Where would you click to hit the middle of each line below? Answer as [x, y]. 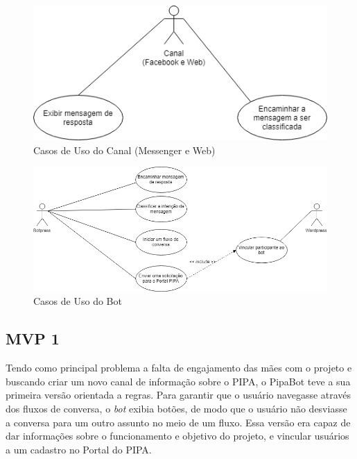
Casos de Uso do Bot [78, 301]
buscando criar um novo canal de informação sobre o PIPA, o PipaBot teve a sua [178, 381]
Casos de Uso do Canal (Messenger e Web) [124, 150]
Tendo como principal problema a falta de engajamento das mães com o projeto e [179, 368]
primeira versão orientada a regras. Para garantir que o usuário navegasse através [178, 395]
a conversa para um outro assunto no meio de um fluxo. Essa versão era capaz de [178, 422]
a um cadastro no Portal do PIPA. [79, 449]
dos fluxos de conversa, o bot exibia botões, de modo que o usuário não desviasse [176, 408]
